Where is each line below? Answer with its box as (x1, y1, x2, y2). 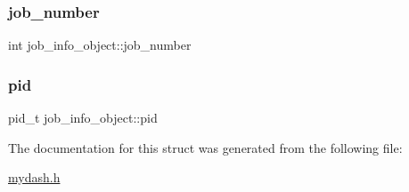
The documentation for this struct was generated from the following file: (8, 138, 403, 156)
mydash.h (8, 168, 61, 187)
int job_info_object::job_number (8, 36, 192, 54)
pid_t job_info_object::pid (8, 108, 158, 127)
